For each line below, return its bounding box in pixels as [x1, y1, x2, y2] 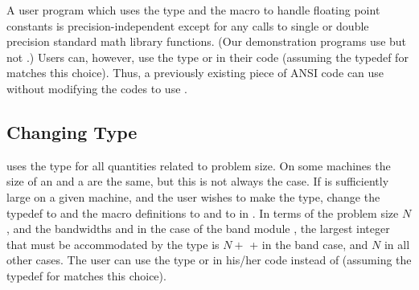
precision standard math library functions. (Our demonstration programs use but [6, 33, 407, 50]
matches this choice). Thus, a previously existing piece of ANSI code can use [6, 64, 384, 81]
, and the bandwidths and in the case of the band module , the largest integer [6, 220, 390, 237]
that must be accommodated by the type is [6, 235, 220, 252]
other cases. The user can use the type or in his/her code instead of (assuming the [6, 251, 412, 268]
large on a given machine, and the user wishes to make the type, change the [6, 188, 380, 205]
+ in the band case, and [249, 235, 368, 252]
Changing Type [6, 119, 138, 144]
